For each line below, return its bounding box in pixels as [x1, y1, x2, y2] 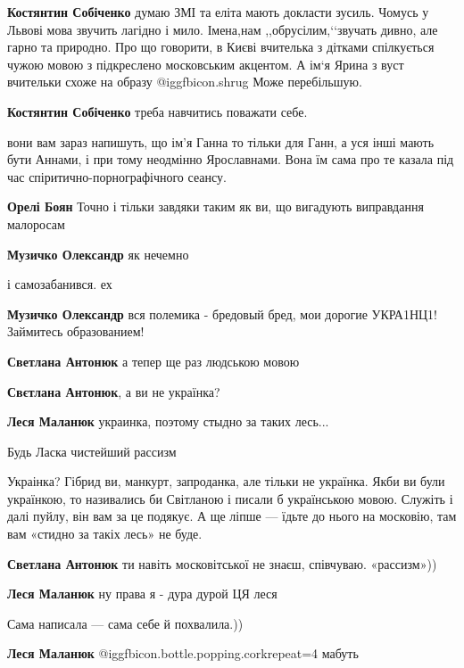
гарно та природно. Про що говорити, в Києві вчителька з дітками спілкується [7, 37, 435, 56]
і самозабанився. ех [7, 275, 112, 293]
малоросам [7, 214, 65, 233]
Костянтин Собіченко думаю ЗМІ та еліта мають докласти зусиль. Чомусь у [7, 3, 429, 21]
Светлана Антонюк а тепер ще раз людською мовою [7, 351, 300, 370]
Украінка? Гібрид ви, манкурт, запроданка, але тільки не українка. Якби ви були [7, 472, 445, 491]
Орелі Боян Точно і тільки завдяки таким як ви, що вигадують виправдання [7, 197, 424, 216]
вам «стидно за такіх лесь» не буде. [7, 524, 203, 543]
